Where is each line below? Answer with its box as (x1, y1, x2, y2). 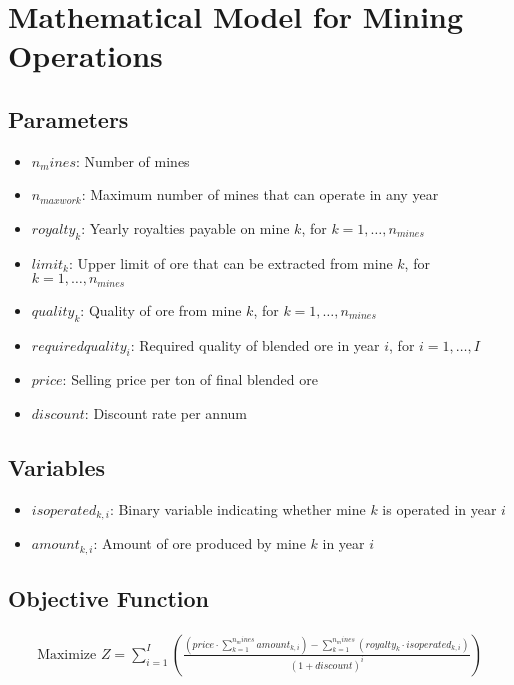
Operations (8, 35, 163, 76)
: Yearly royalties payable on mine (81, 217, 290, 238)
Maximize (37, 647, 97, 662)
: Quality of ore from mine (80, 299, 242, 320)
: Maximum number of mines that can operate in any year (81, 184, 439, 205)
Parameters (8, 103, 129, 134)
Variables (8, 451, 106, 482)
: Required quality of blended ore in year (130, 334, 380, 355)
